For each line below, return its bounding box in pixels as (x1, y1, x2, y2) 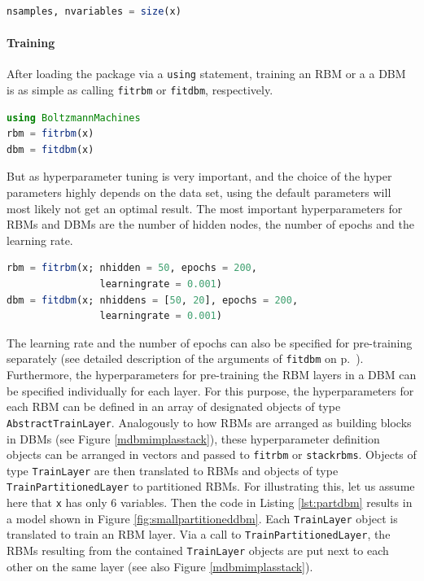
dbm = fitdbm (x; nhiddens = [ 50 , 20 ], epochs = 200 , (7, 294, 299, 306)
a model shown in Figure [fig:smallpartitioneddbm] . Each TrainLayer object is (7, 509, 398, 526)
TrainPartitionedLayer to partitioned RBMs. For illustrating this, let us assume (7, 478, 415, 495)
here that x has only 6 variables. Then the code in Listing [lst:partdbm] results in (7, 494, 413, 511)
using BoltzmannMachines (7, 111, 141, 124)
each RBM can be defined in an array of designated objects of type (7, 398, 341, 415)
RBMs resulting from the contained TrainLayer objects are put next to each (7, 542, 389, 559)
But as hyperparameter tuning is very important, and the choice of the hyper (7, 168, 392, 185)
